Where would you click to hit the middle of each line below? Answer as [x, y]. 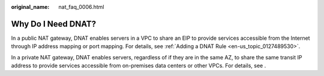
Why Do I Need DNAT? [53, 24]
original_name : [30, 7]
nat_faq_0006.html [81, 7]
